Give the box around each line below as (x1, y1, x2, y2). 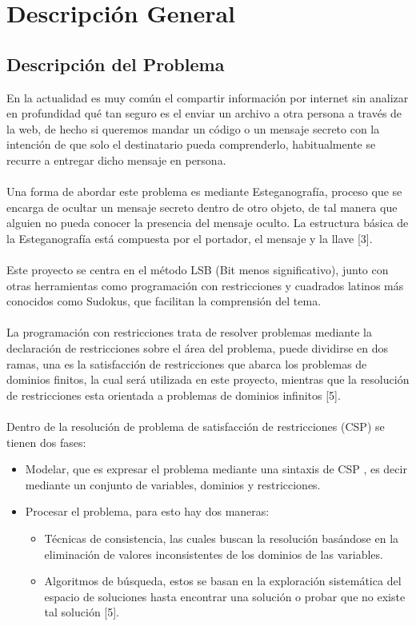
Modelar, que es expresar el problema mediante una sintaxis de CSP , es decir (25, 461, 407, 477)
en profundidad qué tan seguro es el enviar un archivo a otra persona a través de (6, 105, 402, 122)
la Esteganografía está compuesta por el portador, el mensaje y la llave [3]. (6, 229, 373, 246)
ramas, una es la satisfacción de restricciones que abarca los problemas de (6, 355, 367, 372)
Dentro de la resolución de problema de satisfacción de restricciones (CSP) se (6, 418, 385, 435)
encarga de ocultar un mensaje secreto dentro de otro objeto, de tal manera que (6, 198, 398, 215)
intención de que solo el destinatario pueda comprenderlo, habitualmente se (6, 136, 376, 153)
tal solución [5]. (44, 604, 120, 620)
